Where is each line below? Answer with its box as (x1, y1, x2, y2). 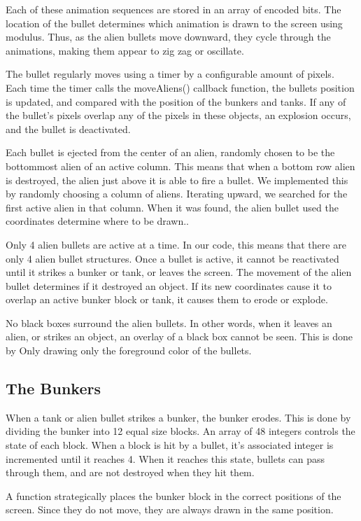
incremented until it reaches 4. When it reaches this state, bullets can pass (6, 451, 325, 466)
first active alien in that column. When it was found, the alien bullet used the (6, 200, 339, 214)
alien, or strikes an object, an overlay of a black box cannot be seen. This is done (6, 329, 353, 344)
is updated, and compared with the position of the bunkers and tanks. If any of (6, 94, 346, 109)
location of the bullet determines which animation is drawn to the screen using (6, 15, 343, 30)
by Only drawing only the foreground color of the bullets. (6, 343, 252, 358)
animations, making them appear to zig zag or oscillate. (6, 43, 244, 57)
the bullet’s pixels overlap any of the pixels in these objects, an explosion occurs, (6, 108, 351, 123)
